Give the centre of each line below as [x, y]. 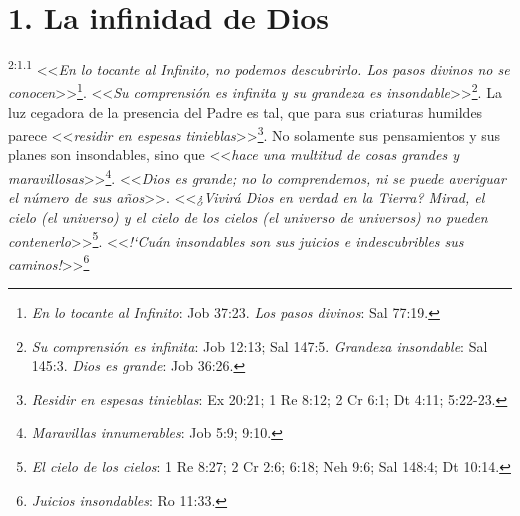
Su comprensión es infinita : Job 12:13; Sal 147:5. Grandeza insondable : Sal [259, 345]
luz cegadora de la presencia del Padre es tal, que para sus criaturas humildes [245, 111]
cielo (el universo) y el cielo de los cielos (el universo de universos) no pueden [248, 216]
